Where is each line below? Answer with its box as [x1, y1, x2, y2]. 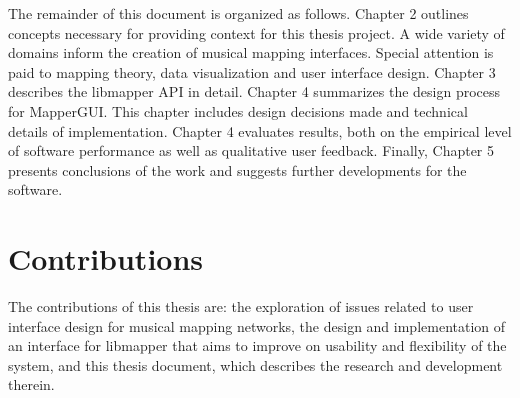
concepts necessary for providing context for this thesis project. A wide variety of [8, 22, 505, 43]
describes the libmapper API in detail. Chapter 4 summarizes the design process [8, 81, 501, 102]
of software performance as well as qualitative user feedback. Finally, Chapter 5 [8, 140, 495, 161]
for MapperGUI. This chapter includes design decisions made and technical [8, 100, 468, 121]
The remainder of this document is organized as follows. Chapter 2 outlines [8, 3, 469, 23]
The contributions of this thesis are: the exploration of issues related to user [8, 296, 474, 317]
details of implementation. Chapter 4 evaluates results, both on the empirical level [8, 120, 512, 141]
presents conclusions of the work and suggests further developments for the [8, 159, 467, 180]
